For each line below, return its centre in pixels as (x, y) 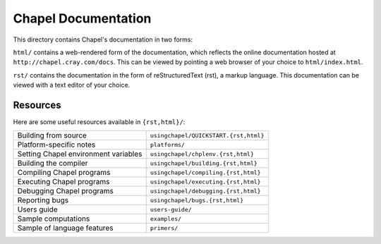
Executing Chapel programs (64, 182)
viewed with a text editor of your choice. (72, 85)
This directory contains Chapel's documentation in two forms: (103, 39)
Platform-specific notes (56, 145)
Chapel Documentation (82, 18)
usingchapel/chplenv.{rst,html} (202, 154)
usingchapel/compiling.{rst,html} (205, 172)
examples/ (166, 219)
